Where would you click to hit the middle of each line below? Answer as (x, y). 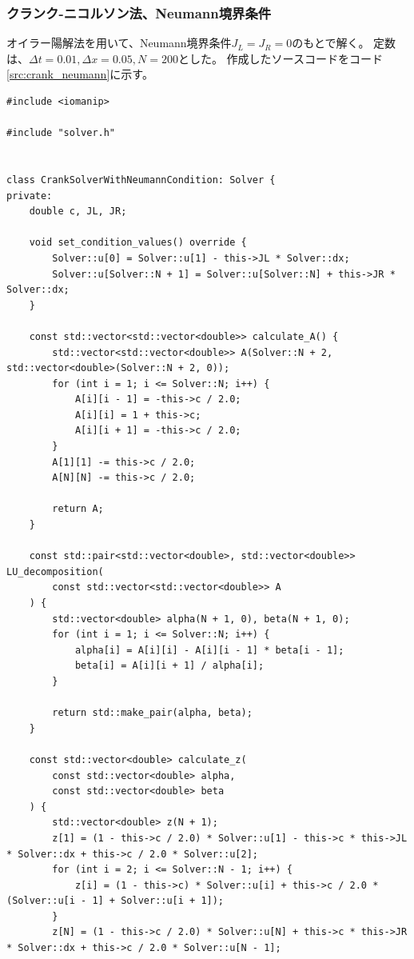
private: (30, 196)
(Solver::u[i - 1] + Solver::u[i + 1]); (115, 901)
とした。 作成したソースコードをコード (280, 58)
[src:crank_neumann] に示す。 (80, 74)
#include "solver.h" (61, 133)
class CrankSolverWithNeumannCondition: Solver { (141, 180)
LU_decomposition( (55, 571)
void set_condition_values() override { (138, 243)
